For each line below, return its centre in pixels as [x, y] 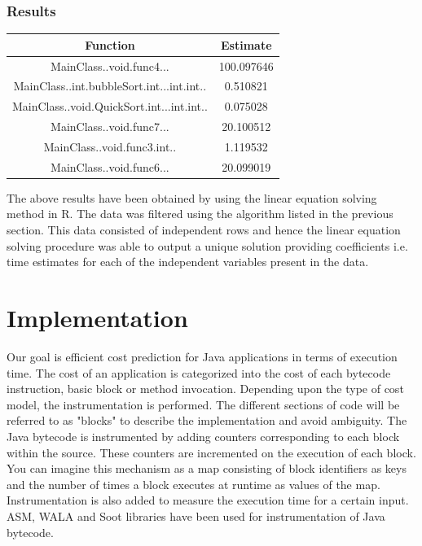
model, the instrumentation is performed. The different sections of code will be [203, 404]
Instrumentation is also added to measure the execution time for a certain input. [208, 500]
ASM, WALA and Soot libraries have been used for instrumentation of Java [196, 515]
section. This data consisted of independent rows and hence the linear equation [204, 230]
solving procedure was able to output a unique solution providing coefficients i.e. [207, 245]
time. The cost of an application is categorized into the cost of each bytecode [199, 372]
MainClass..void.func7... [110, 127]
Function [110, 44]
